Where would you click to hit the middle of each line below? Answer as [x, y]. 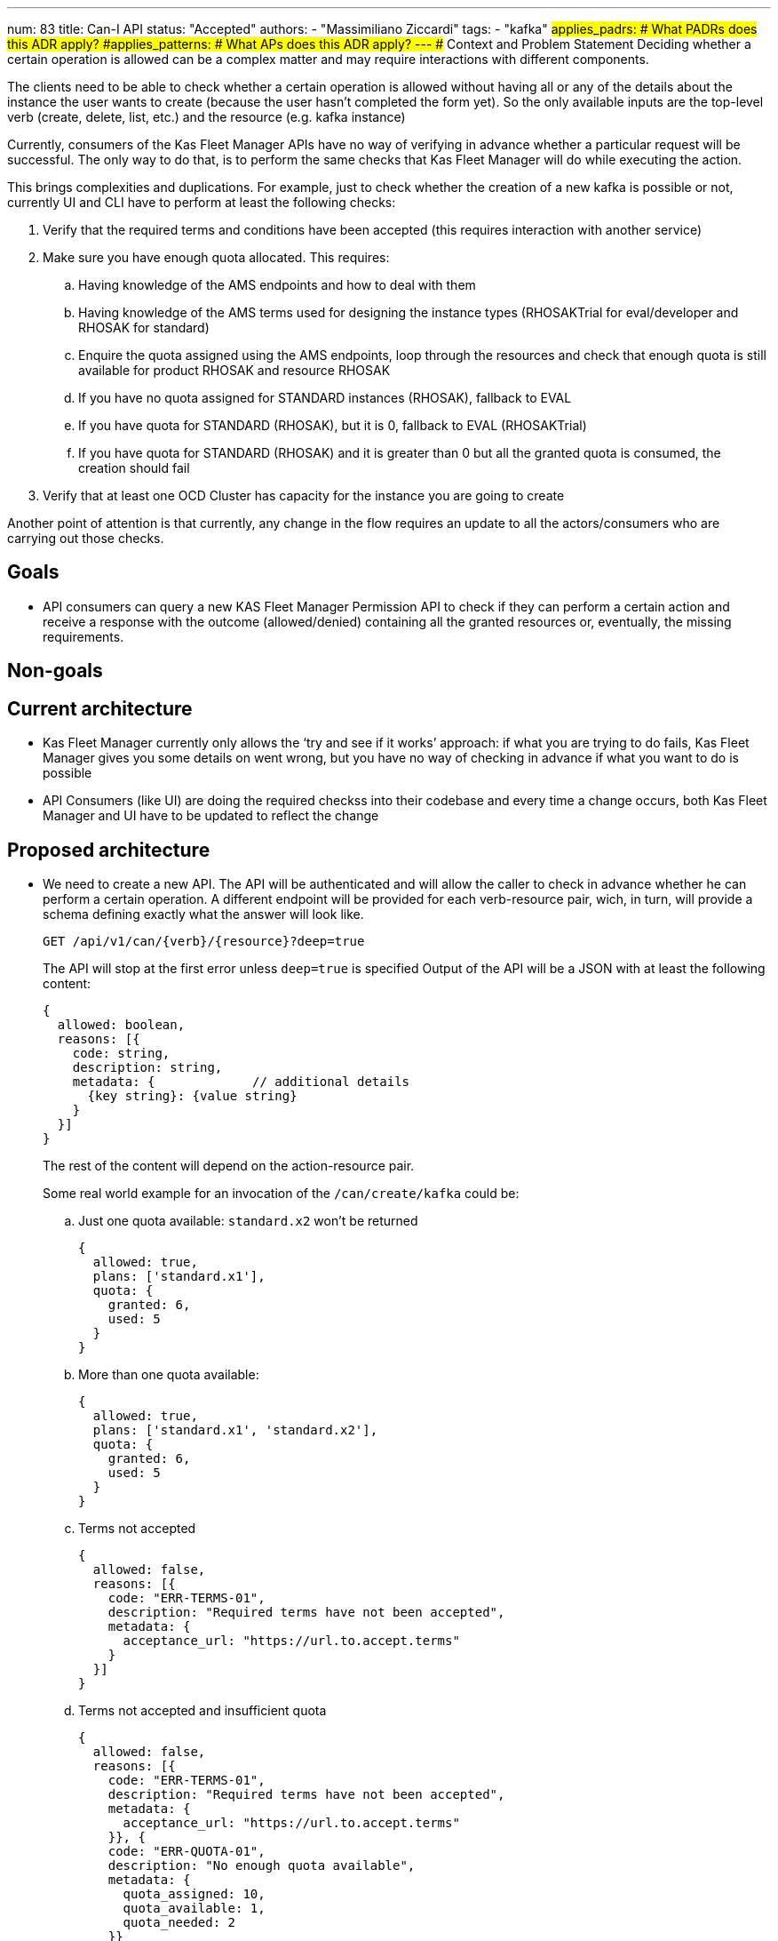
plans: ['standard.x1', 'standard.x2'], [235, 1430]
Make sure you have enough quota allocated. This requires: [216, 257]
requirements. [83, 636]
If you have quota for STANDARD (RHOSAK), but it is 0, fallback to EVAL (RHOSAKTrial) [333, 425]
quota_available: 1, [194, 1908]
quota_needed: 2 [179, 1922]
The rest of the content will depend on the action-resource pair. [229, 1165]
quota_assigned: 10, [194, 1893]
